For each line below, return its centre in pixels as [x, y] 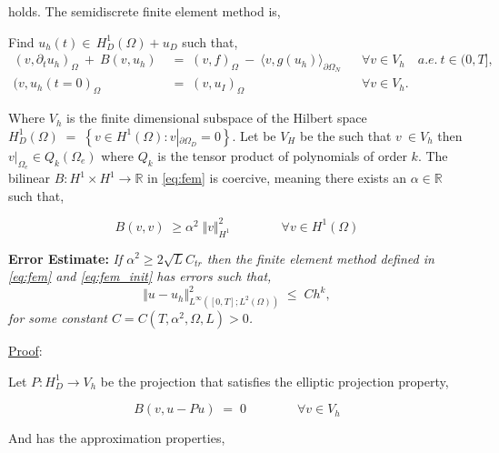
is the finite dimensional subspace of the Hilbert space [217, 118]
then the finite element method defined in [320, 258]
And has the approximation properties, [117, 438]
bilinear [29, 178]
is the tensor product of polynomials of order [282, 155]
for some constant [58, 318]
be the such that [345, 135]
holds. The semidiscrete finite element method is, [145, 11]
